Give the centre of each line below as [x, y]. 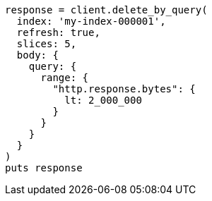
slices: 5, [47, 44]
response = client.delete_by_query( [106, 10]
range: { [65, 78]
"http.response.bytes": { [124, 89]
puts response [44, 168]
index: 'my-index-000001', [91, 21]
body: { [37, 55]
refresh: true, [58, 32]
